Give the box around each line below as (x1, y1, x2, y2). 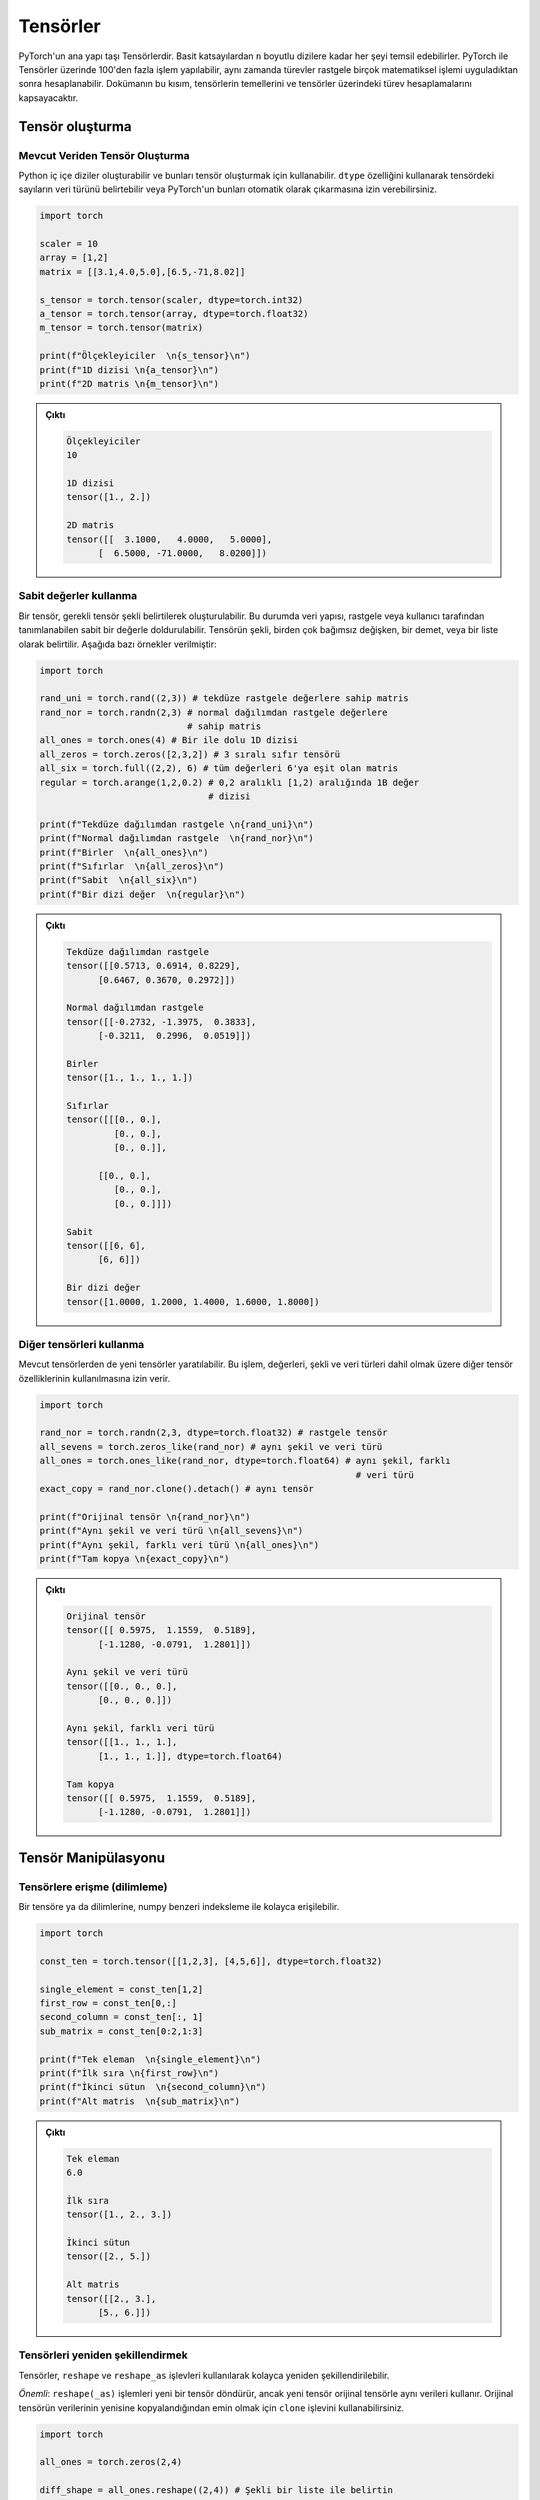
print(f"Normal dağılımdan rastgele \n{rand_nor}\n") (39, 833, 314, 844)
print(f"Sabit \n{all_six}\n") (39, 875, 199, 886)
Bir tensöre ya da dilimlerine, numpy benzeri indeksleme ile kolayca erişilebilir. (18, 1901, 340, 1913)
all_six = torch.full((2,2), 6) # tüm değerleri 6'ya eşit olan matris (39, 763, 399, 774)
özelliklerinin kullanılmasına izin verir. (18, 1372, 171, 1384)
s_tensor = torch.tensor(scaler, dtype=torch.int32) (39, 294, 304, 305)
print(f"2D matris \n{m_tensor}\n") (39, 378, 220, 389)
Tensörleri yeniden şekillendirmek (18, 2348, 189, 2362)
